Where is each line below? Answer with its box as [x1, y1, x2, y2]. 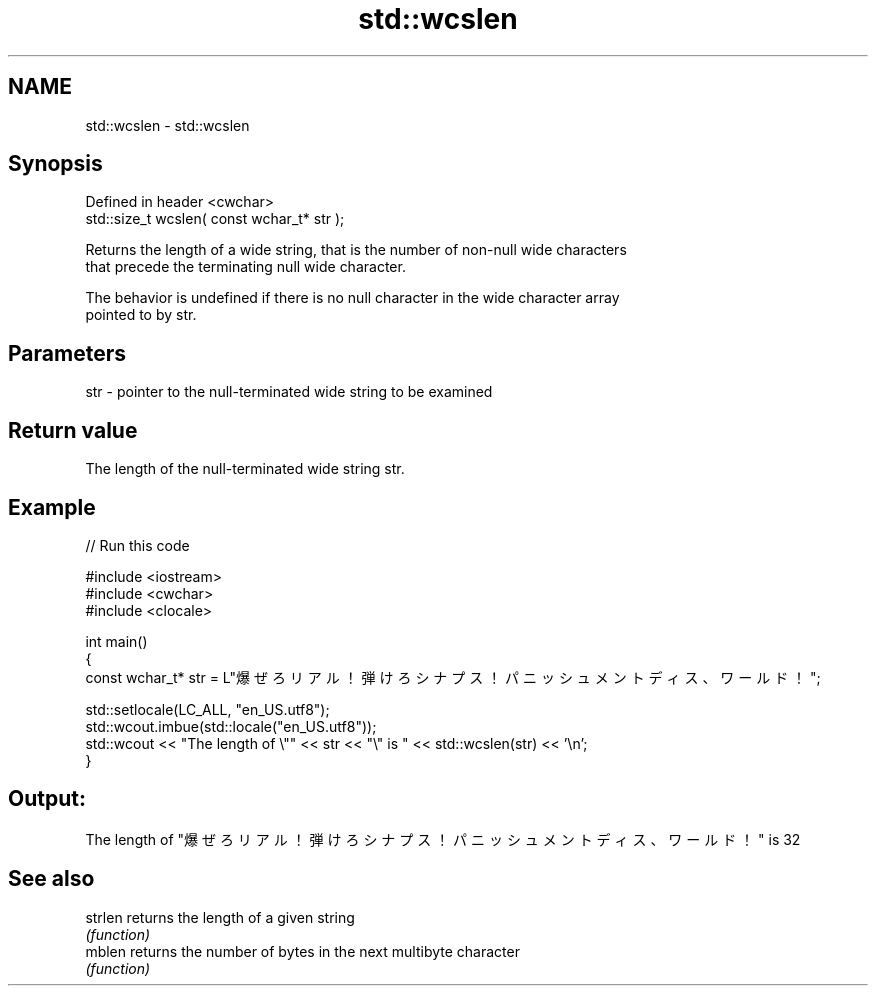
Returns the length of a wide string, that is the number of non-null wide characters [85, 241, 627, 259]
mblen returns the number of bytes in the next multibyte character [85, 942, 520, 960]
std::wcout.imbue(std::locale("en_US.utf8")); [85, 717, 377, 735]
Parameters [8, 340, 126, 366]
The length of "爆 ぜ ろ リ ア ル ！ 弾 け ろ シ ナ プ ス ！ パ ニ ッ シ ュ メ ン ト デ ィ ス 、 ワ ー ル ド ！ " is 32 [85, 830, 801, 848]
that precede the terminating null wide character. [85, 258, 406, 276]
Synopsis [8, 151, 103, 177]
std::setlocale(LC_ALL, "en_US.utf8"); [85, 700, 330, 718]
